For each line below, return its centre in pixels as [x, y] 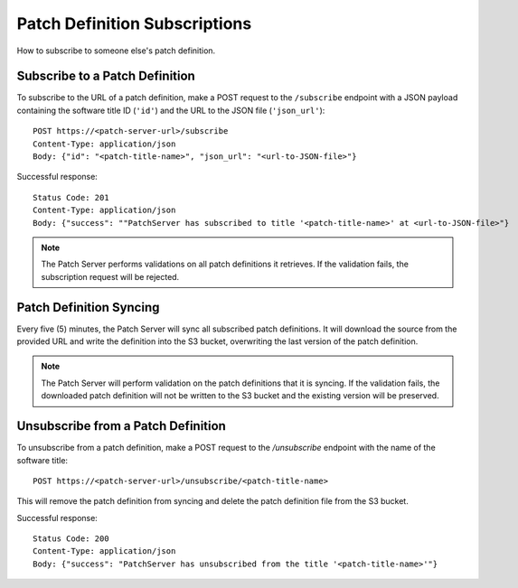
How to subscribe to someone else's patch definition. [116, 51]
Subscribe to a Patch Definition [106, 76]
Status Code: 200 [71, 539]
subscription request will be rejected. [110, 276]
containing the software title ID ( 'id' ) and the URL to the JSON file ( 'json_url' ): [171, 110]
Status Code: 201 [71, 197]
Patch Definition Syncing [88, 307]
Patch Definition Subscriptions [134, 23]
